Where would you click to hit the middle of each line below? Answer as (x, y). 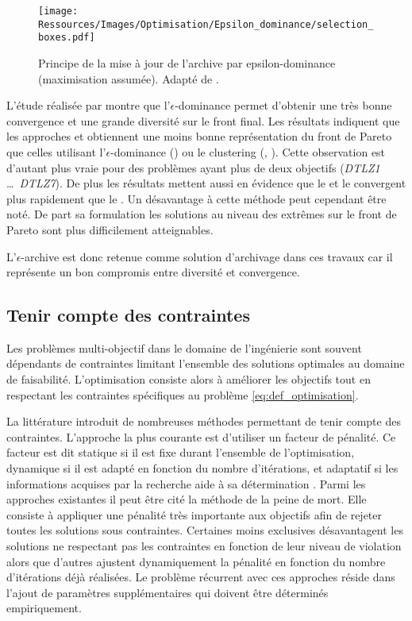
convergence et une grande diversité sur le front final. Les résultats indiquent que (203, 120)
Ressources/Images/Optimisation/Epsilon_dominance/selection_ (206, 24)
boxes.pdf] (67, 38)
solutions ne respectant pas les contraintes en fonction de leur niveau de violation (204, 546)
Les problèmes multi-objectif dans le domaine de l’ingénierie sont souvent (184, 347)
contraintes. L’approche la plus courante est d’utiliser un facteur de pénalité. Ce (201, 436)
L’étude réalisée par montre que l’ (89, 105)
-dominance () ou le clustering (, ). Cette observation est (248, 151)
